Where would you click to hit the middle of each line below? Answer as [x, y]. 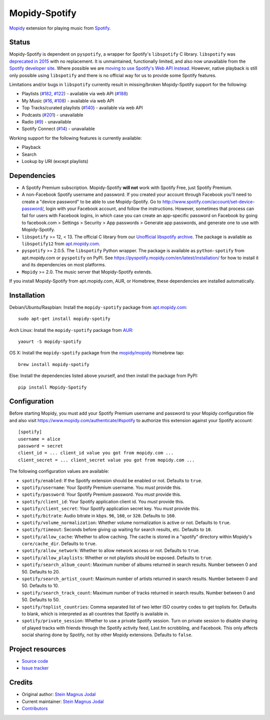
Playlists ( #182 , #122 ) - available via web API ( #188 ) [75, 94]
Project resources [37, 649]
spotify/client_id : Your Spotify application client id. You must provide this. [103, 501]
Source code [35, 661]
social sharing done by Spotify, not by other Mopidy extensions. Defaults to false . [107, 635]
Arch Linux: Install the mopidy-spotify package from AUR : [71, 330]
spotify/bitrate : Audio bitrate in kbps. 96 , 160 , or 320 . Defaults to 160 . [99, 515]
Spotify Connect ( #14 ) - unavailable [58, 129]
